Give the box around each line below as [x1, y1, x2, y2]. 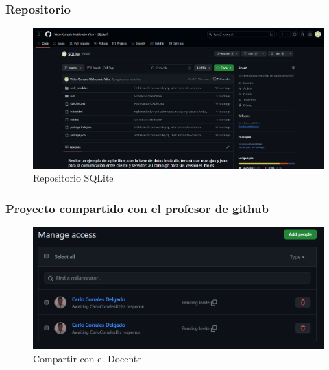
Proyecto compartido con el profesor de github [5, 199, 269, 217]
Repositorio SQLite [33, 171, 114, 185]
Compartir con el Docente [33, 351, 142, 366]
